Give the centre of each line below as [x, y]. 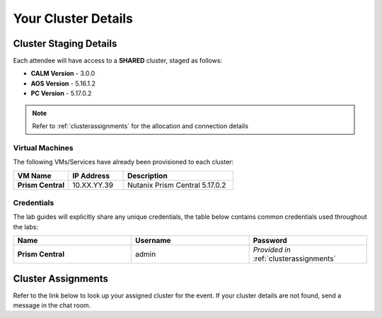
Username [153, 241]
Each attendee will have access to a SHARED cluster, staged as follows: [118, 61]
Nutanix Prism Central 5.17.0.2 [177, 185]
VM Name [34, 176]
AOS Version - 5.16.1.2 [63, 83]
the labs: [26, 227]
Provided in [272, 250]
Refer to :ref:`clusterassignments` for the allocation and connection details [140, 126]
